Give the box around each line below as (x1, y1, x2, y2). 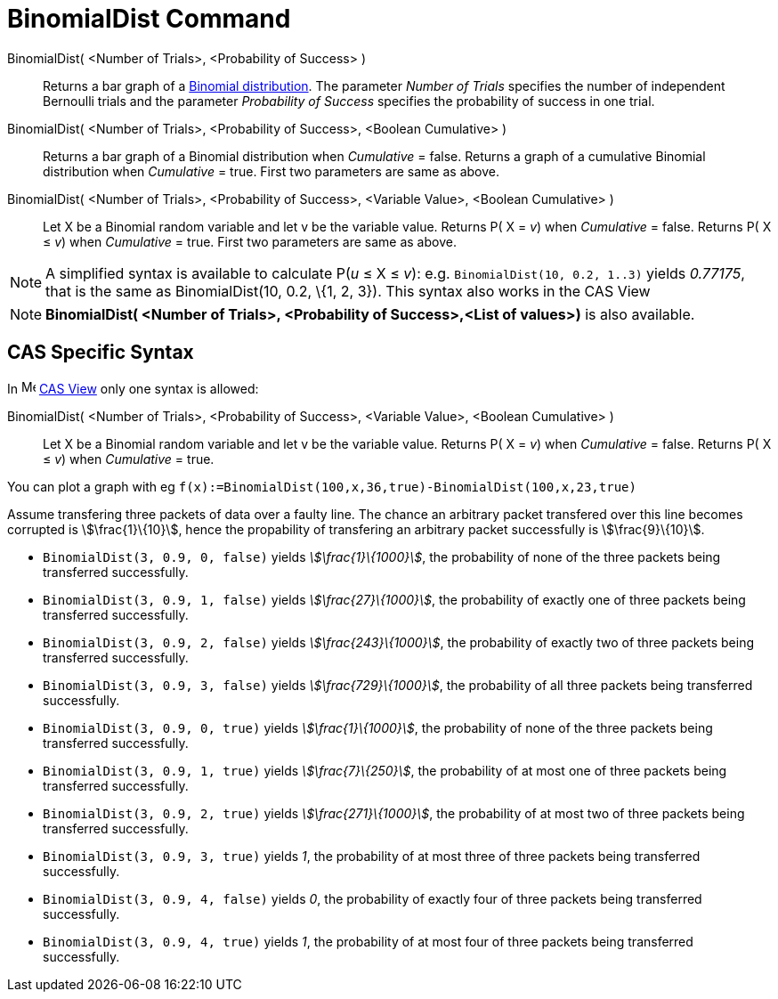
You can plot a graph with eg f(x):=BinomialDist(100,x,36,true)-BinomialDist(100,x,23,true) (7, 478, 636, 494)
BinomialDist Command (7, 4, 291, 34)
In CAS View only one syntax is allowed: (7, 380, 259, 396)
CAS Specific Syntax (7, 341, 194, 364)
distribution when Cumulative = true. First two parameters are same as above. (43, 163, 499, 179)
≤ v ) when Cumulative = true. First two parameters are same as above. (43, 233, 457, 249)
